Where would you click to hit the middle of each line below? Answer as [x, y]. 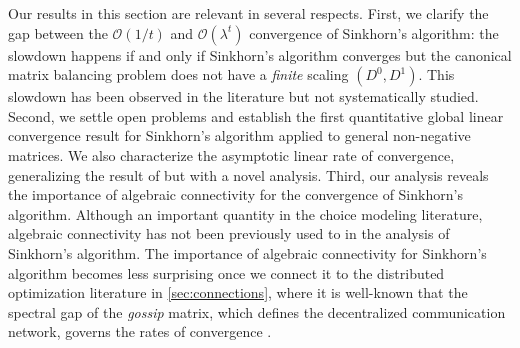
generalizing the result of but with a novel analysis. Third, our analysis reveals [248, 174]
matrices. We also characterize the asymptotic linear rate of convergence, [231, 154]
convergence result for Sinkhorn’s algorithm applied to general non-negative [239, 135]
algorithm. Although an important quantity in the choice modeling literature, [245, 213]
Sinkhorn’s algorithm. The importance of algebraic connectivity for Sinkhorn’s [247, 252]
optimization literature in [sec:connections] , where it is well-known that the [238, 292]
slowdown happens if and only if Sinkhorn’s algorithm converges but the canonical [260, 54]
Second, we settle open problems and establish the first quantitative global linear [256, 115]
